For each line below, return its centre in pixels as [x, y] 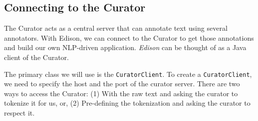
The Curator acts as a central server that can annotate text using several [116, 28]
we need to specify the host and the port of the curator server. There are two [122, 84]
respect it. [19, 113]
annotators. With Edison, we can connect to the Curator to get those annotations [129, 37]
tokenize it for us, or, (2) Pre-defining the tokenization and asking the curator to [127, 103]
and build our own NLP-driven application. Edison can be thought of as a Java [125, 47]
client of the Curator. [36, 57]
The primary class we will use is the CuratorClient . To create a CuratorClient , [128, 74]
